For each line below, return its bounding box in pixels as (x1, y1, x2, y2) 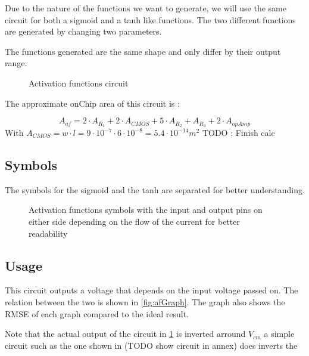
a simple (264, 327, 295, 340)
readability (29, 227, 68, 239)
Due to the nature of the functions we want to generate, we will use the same (5, 2, 286, 14)
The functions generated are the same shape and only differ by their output (5, 45, 281, 57)
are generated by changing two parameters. (5, 25, 162, 38)
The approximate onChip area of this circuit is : (5, 97, 180, 109)
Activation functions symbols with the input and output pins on (29, 203, 263, 216)
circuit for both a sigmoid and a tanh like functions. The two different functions (5, 13, 296, 26)
